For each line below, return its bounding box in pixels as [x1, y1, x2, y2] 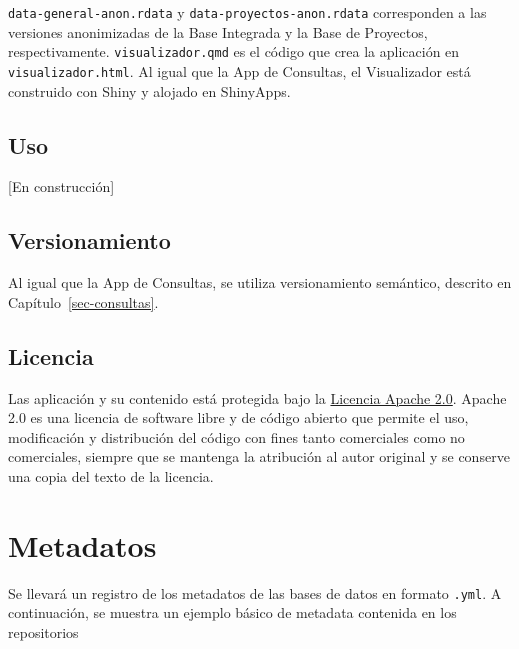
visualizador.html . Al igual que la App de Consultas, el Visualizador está [8, 60, 471, 81]
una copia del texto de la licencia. [8, 465, 214, 486]
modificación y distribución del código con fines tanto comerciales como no [8, 426, 465, 447]
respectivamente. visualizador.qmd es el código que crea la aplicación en [8, 41, 460, 62]
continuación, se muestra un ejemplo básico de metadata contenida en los [8, 602, 457, 623]
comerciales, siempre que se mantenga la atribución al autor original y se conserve [8, 446, 510, 467]
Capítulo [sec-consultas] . [8, 291, 159, 312]
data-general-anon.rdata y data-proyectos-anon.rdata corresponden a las [8, 2, 487, 22]
